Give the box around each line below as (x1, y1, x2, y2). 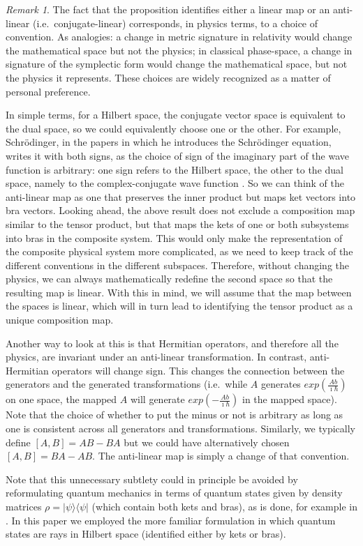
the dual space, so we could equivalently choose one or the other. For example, (6, 121, 341, 135)
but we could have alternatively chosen (124, 434, 290, 449)
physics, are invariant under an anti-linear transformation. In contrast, (6, 349, 307, 364)
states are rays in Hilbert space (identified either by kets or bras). (6, 526, 286, 541)
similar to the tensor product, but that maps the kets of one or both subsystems (6, 216, 349, 231)
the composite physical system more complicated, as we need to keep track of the (6, 244, 353, 259)
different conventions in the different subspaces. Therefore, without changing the (6, 257, 350, 272)
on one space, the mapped (6, 392, 117, 407)
